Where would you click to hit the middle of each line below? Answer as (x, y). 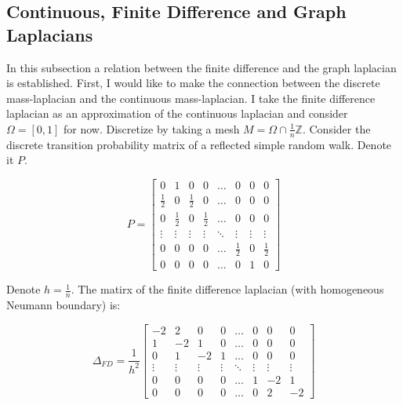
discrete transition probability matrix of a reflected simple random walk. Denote (199, 144)
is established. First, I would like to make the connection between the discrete (193, 83)
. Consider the (336, 128)
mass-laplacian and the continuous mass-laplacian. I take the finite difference (191, 98)
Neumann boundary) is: (64, 305)
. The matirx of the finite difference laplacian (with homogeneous (227, 289)
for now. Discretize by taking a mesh (152, 128)
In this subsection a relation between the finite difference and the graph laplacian (201, 67)
